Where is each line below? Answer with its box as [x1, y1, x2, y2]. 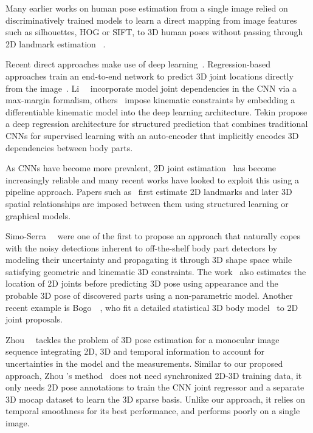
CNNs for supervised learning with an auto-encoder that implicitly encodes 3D [5, 129, 299, 141]
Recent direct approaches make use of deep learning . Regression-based [5, 58, 271, 70]
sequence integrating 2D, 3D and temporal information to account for [5, 345, 265, 358]
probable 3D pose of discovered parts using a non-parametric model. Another [5, 289, 293, 302]
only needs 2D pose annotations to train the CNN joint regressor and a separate [5, 381, 304, 394]
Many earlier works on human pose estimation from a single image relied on [5, 2, 288, 14]
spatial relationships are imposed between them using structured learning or [5, 197, 289, 210]
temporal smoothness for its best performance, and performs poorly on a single [5, 404, 300, 417]
